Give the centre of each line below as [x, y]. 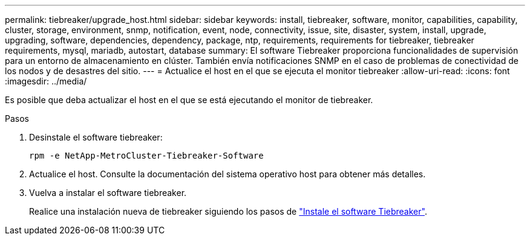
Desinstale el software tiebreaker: [96, 137]
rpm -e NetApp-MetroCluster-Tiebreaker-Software [146, 156]
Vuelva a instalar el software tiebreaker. [108, 193]
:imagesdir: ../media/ [46, 81]
